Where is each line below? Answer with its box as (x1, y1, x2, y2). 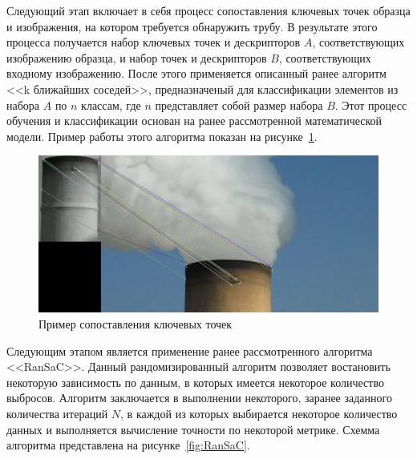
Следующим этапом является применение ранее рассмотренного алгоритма (6, 342, 373, 359)
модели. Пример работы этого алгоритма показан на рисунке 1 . (6, 127, 318, 144)
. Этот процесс (334, 96, 407, 113)
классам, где (81, 96, 141, 113)
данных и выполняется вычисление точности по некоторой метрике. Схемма (6, 421, 380, 437)
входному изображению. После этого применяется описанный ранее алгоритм (6, 65, 387, 82)
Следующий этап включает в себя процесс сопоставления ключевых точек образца (6, 2, 411, 18)
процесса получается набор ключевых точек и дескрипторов (6, 34, 301, 50)
